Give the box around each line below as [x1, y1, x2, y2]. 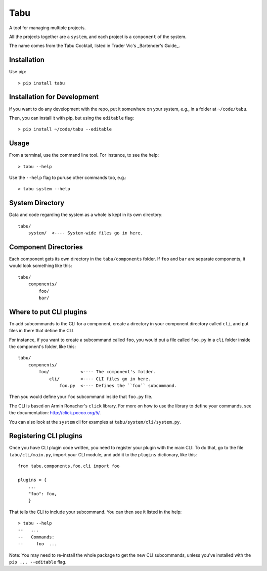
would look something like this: [9, 263, 72, 269]
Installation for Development [9, 93, 99, 101]
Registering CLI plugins [9, 432, 83, 440]
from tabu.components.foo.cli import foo [18, 463, 120, 469]
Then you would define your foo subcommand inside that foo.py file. [9, 394, 153, 400]
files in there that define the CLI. [9, 328, 75, 334]
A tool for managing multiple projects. [9, 25, 86, 31]
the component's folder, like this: [9, 344, 76, 350]
